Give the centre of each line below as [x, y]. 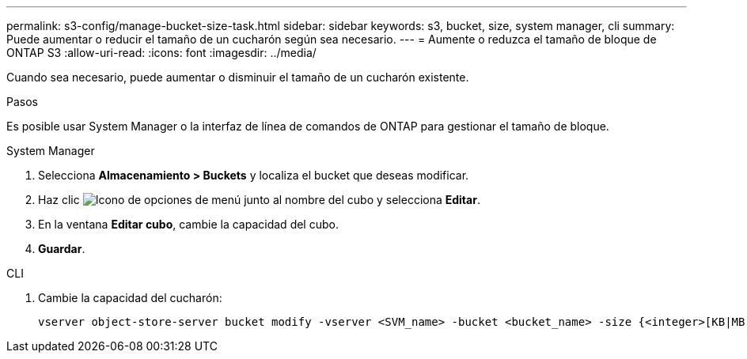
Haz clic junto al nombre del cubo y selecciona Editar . [259, 200]
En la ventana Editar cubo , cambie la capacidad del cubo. [188, 224]
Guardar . [62, 249]
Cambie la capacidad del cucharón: [130, 298]
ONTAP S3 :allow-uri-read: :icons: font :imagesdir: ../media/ [161, 53]
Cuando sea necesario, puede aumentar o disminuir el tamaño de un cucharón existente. [238, 77]
